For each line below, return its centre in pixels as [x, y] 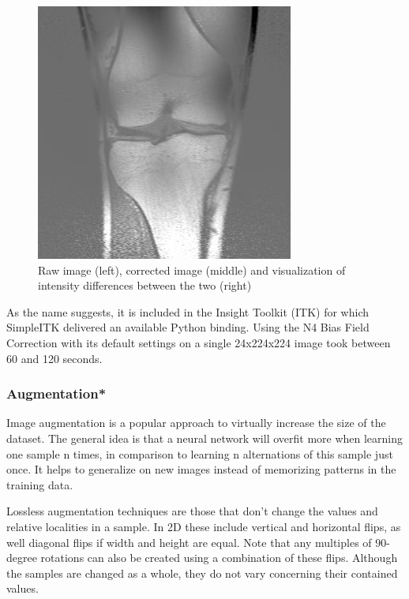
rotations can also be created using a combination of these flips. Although [219, 558]
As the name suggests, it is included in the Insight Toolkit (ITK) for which [188, 311]
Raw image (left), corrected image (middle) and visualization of [192, 270]
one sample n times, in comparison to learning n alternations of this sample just [200, 453]
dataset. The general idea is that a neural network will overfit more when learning [205, 438]
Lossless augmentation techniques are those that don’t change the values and [192, 511]
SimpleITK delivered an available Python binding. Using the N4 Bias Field [188, 327]
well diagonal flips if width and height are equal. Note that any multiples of [189, 542]
